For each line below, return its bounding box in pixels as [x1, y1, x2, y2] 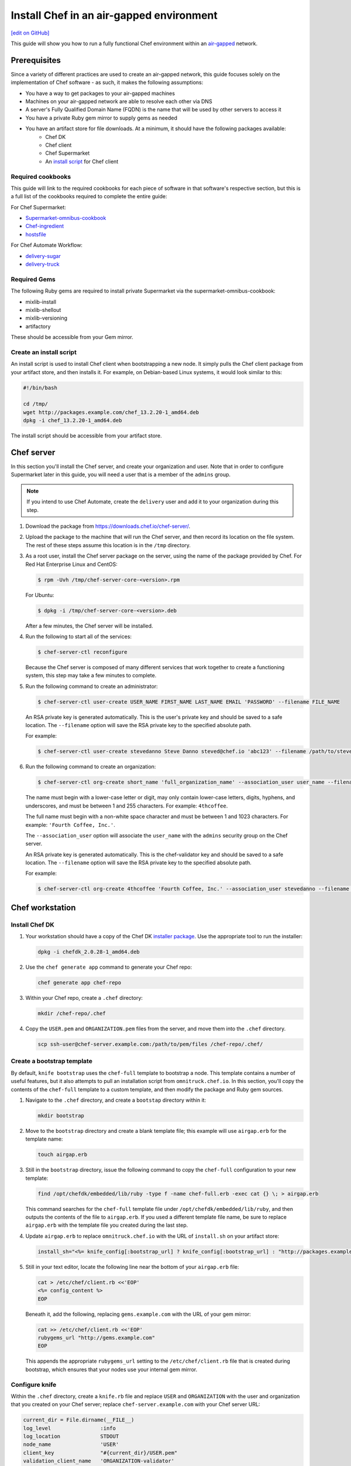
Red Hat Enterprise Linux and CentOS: [25, 561, 118, 568]
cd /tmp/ [23, 401, 49, 408]
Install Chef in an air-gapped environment [11, 9, 218, 22]
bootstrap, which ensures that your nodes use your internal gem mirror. [25, 1366, 198, 1373]
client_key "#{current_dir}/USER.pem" [23, 1449, 178, 1456]
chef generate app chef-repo [37, 979, 122, 986]
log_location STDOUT [23, 1433, 119, 1440]
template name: [25, 1135, 63, 1143]
